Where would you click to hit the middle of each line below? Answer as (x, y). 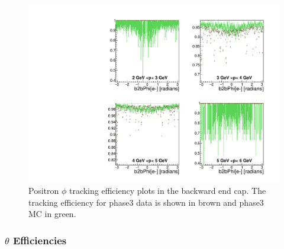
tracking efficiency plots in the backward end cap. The (167, 191)
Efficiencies (40, 240)
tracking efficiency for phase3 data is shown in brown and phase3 (146, 202)
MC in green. (52, 214)
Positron (44, 191)
